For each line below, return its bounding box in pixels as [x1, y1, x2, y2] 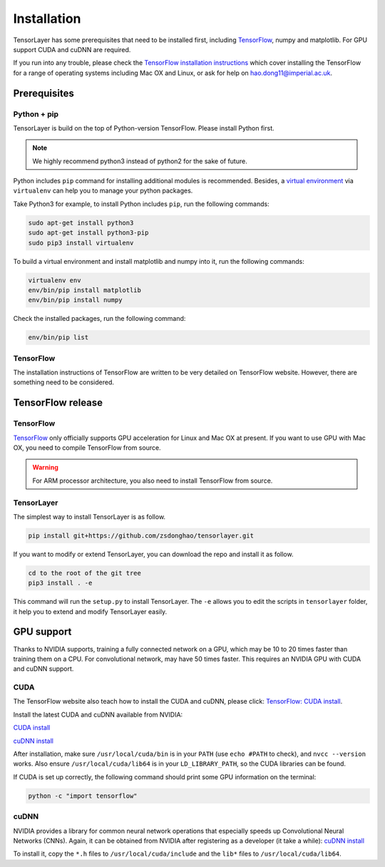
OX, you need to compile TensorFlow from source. [13, 443, 161, 452]
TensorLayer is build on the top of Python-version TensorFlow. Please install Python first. [13, 123, 274, 132]
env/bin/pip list [28, 334, 89, 342]
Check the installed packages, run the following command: [13, 314, 186, 323]
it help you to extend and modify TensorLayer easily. [13, 607, 168, 616]
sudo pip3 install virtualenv [28, 239, 134, 247]
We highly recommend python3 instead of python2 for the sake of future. [32, 157, 247, 165]
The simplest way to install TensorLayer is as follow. [13, 512, 166, 520]
